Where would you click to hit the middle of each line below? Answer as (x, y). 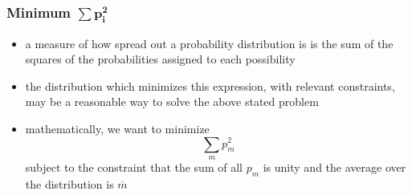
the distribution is (69, 183)
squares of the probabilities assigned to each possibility (160, 59)
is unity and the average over (334, 167)
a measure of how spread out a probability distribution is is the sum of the (209, 43)
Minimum (39, 12)
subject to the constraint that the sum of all (134, 167)
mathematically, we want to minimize (117, 128)
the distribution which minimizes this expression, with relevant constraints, (210, 85)
